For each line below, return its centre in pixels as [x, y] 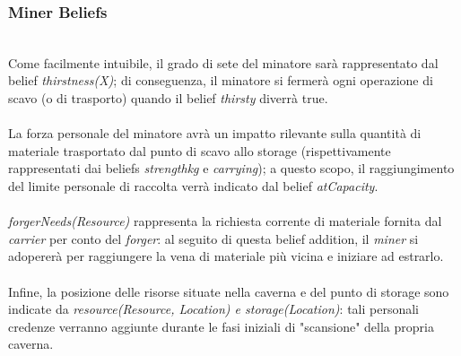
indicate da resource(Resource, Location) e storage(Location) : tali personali [213, 309]
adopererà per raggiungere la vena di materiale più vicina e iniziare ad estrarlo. [226, 256]
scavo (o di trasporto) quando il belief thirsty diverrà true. [168, 98]
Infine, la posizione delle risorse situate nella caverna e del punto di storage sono [229, 291]
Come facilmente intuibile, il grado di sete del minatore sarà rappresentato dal [223, 62]
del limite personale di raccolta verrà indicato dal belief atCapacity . [193, 185]
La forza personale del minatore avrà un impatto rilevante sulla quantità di [215, 133]
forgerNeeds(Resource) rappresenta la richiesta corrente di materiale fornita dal [225, 221]
